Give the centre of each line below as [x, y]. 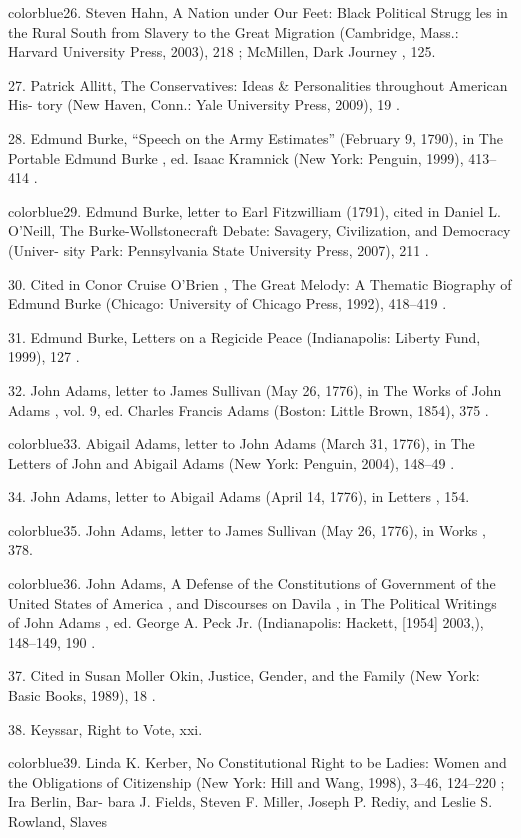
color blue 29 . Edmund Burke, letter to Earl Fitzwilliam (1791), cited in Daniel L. [254, 210]
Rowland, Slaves [58, 821]
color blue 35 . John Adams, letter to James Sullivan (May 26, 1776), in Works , [247, 529]
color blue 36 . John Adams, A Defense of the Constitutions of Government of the [252, 583]
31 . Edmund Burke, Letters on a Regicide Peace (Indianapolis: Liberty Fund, [244, 336]
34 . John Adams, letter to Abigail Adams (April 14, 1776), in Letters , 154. [239, 496]
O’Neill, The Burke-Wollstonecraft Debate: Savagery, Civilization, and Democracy [259, 230]
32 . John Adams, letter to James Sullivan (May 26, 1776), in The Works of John [255, 389]
